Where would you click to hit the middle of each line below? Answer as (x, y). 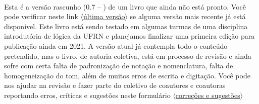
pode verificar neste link (41, 16)
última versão (104, 16)
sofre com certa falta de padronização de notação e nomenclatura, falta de (119, 66)
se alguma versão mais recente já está (188, 16)
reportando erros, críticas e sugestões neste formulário (87, 95)
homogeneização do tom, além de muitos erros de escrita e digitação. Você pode (127, 75)
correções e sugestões (208, 95)
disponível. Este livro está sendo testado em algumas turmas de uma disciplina (126, 26)
